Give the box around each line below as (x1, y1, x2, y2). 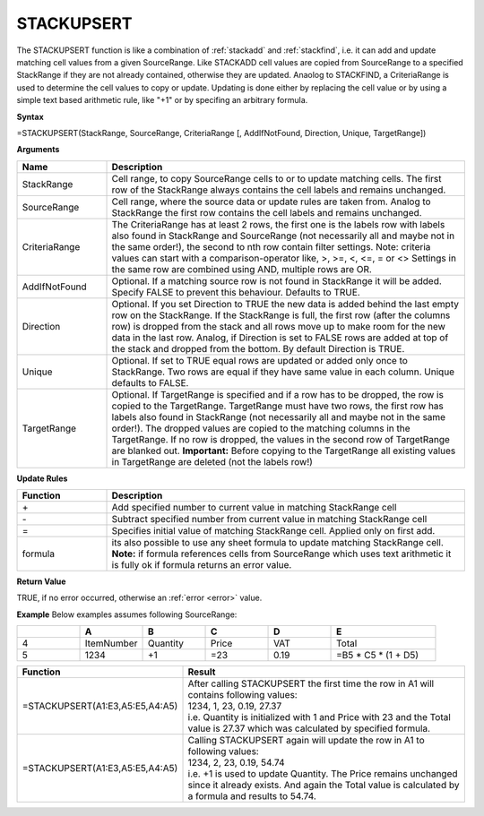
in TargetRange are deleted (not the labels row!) (111, 455, 314, 468)
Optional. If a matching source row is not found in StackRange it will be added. (111, 274, 443, 287)
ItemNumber (84, 637, 138, 649)
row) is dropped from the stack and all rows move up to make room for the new (111, 320, 445, 332)
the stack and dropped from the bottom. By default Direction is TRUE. (111, 342, 405, 355)
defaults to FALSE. (111, 376, 189, 389)
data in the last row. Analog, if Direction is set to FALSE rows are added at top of (111, 331, 449, 344)
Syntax (16, 111, 44, 122)
